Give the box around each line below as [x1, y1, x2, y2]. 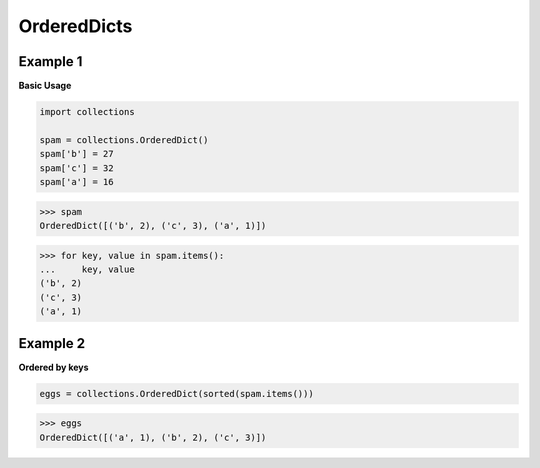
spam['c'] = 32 [39, 162, 114, 174]
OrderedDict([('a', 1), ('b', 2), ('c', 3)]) [39, 431, 267, 443]
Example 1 [18, 53, 83, 70]
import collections [39, 106, 135, 118]
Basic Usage [18, 80, 72, 92]
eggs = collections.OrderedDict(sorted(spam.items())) [39, 388, 314, 399]
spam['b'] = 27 [39, 148, 114, 160]
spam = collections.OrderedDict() [39, 134, 209, 145]
